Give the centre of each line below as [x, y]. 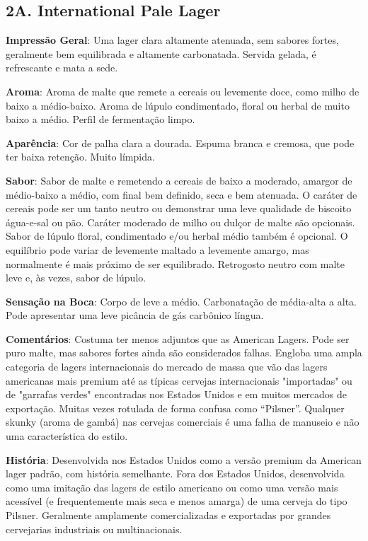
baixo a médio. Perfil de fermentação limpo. [100, 119]
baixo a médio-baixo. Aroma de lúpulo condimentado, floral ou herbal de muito [178, 105]
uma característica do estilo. [67, 436]
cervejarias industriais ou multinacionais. [94, 529]
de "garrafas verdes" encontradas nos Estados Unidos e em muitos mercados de [177, 394]
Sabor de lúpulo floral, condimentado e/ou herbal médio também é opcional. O [177, 236]
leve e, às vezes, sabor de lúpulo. [76, 278]
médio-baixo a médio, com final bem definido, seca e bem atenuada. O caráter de [182, 194]
